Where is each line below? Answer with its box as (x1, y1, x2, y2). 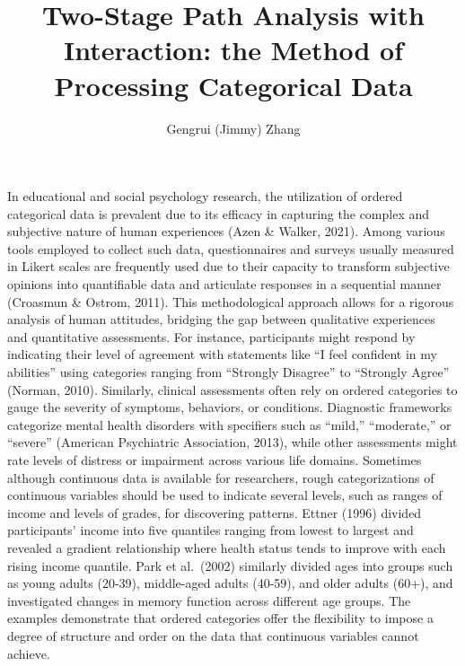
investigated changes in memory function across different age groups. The (7, 591, 411, 609)
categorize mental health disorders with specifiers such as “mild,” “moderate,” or (7, 415, 452, 434)
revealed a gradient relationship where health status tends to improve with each (7, 538, 446, 556)
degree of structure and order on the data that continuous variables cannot (7, 626, 419, 644)
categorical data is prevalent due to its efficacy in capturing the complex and (7, 204, 430, 223)
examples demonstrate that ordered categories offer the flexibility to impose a (7, 609, 434, 627)
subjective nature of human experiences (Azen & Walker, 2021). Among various (7, 222, 445, 241)
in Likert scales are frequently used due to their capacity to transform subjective (7, 257, 450, 276)
